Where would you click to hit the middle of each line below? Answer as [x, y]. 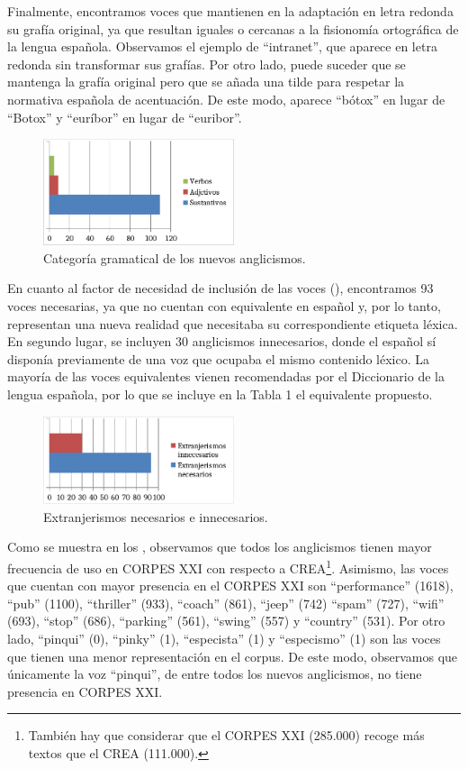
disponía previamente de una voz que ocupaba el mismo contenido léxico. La [218, 358]
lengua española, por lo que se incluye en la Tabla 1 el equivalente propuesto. [220, 394]
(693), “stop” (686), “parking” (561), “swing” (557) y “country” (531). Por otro [226, 621]
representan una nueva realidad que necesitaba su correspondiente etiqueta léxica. [233, 323]
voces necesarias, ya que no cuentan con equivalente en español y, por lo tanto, [224, 305]
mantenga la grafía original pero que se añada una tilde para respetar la [206, 82]
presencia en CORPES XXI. [85, 691]
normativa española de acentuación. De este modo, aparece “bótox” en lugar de [226, 99]
